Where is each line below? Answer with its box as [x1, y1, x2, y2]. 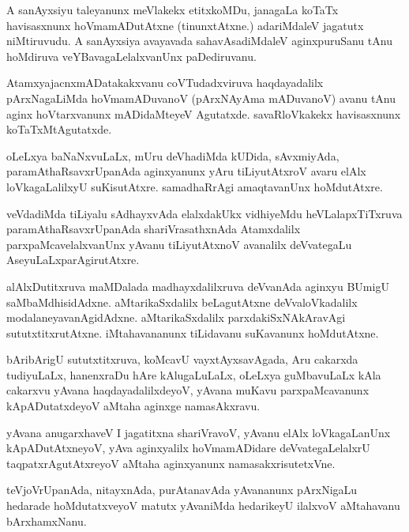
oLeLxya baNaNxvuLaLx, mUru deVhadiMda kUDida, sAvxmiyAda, [6, 147, 340, 164]
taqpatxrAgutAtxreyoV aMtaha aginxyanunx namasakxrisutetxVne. [6, 455, 336, 471]
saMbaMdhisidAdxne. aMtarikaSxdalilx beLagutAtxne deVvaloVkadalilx [6, 293, 358, 310]
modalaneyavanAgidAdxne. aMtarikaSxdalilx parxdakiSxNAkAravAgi [6, 309, 346, 326]
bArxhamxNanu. [6, 512, 87, 529]
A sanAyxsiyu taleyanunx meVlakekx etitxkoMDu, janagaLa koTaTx [6, 2, 339, 17]
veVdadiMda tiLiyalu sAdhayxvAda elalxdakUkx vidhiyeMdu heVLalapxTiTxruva [6, 205, 403, 221]
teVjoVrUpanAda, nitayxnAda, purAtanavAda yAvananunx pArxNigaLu [6, 481, 358, 498]
